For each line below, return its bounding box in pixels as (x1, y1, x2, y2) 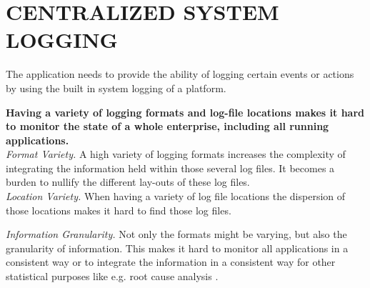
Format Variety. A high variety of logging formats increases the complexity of (6, 147, 346, 162)
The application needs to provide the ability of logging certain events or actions (6, 66, 354, 81)
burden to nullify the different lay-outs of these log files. (6, 174, 250, 189)
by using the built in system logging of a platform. (6, 80, 226, 95)
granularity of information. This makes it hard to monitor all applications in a (6, 240, 349, 255)
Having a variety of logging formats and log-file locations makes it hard (6, 104, 365, 119)
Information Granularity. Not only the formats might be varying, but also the (6, 227, 347, 242)
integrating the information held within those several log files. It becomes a (6, 160, 335, 175)
